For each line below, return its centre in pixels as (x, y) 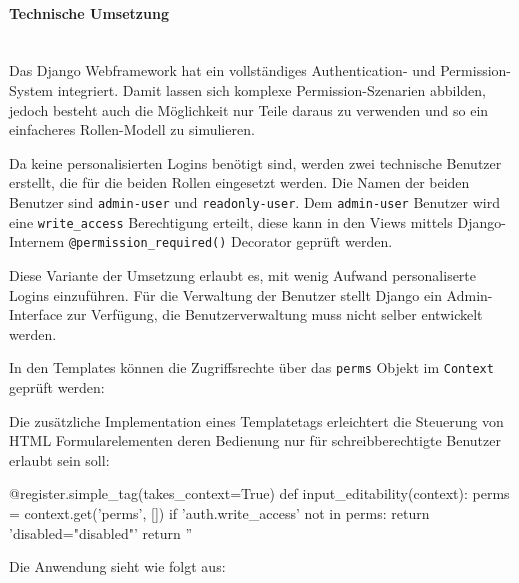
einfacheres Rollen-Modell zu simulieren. (132, 129)
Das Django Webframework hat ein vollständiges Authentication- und (222, 70)
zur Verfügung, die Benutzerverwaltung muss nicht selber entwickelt (274, 314)
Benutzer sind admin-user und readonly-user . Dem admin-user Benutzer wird (254, 201)
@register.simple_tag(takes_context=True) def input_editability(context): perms (259, 493)
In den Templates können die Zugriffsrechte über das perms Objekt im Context (251, 367)
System (31, 89)
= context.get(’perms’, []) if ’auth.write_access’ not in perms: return (219, 512)
